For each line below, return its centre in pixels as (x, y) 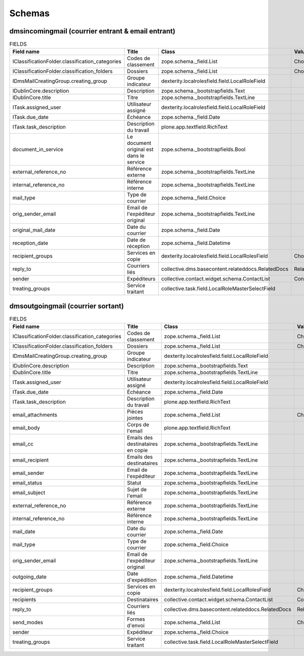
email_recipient (31, 460)
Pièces (135, 412)
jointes (135, 418)
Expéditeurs (141, 279)
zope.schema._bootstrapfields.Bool (203, 149)
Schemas (30, 13)
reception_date (30, 243)
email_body (26, 428)
